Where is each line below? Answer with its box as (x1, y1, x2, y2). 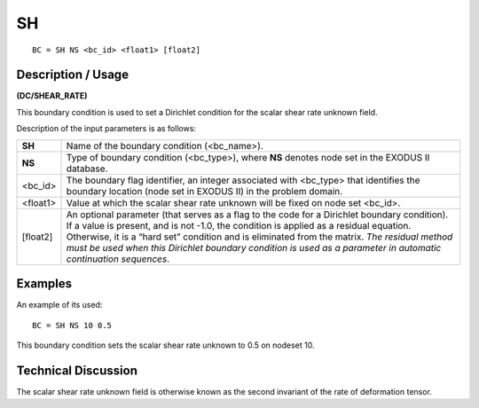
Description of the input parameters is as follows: (16, 123, 197, 134)
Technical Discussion (16, 363, 137, 378)
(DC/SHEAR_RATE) (16, 90, 88, 101)
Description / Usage (16, 67, 129, 82)
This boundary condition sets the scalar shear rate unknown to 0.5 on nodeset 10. (16, 340, 315, 350)
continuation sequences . (66, 253, 170, 265)
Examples (16, 276, 73, 292)
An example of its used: (16, 300, 103, 310)
